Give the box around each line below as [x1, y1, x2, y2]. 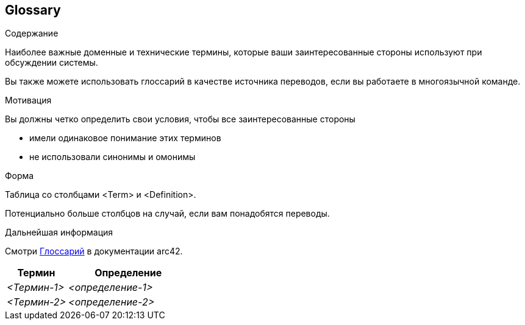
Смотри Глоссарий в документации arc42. [5, 246, 183, 257]
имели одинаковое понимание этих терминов [29, 133, 221, 144]
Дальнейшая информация [5, 227, 113, 238]
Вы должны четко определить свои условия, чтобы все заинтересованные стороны [5, 114, 355, 125]
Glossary [5, 2, 61, 18]
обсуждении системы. [5, 57, 98, 68]
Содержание [5, 28, 59, 39]
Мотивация [5, 95, 52, 106]
